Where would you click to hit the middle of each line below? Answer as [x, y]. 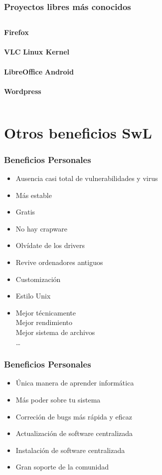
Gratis [25, 212]
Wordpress [23, 91]
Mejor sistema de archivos [55, 332]
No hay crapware [41, 228]
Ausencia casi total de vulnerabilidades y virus [87, 178]
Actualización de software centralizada [74, 433]
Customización [38, 279]
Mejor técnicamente [46, 312]
